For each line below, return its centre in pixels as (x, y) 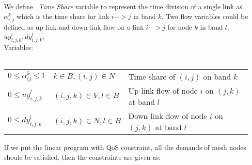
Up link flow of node (163, 91)
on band (217, 77)
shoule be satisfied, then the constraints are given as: (82, 157)
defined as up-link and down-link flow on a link (74, 26)
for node (180, 26)
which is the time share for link (63, 16)
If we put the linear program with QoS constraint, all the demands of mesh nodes (125, 147)
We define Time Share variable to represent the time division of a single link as (123, 6)
